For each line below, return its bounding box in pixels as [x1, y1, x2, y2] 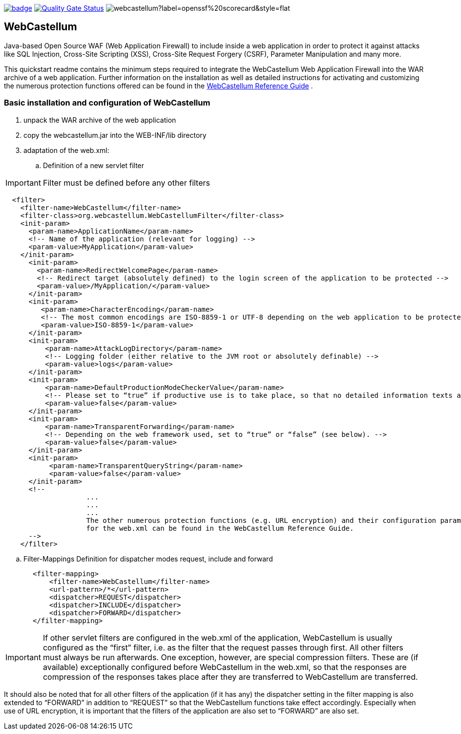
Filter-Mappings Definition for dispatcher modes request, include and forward [23, 554, 273, 563]
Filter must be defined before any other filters [42, 177, 210, 188]
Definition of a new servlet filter [43, 161, 145, 170]
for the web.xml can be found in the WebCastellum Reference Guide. [86, 524, 354, 532]
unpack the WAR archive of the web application [23, 115, 176, 124]
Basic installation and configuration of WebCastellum [4, 98, 210, 108]
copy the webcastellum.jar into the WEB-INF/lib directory [23, 130, 207, 139]
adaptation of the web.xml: [23, 146, 109, 154]
